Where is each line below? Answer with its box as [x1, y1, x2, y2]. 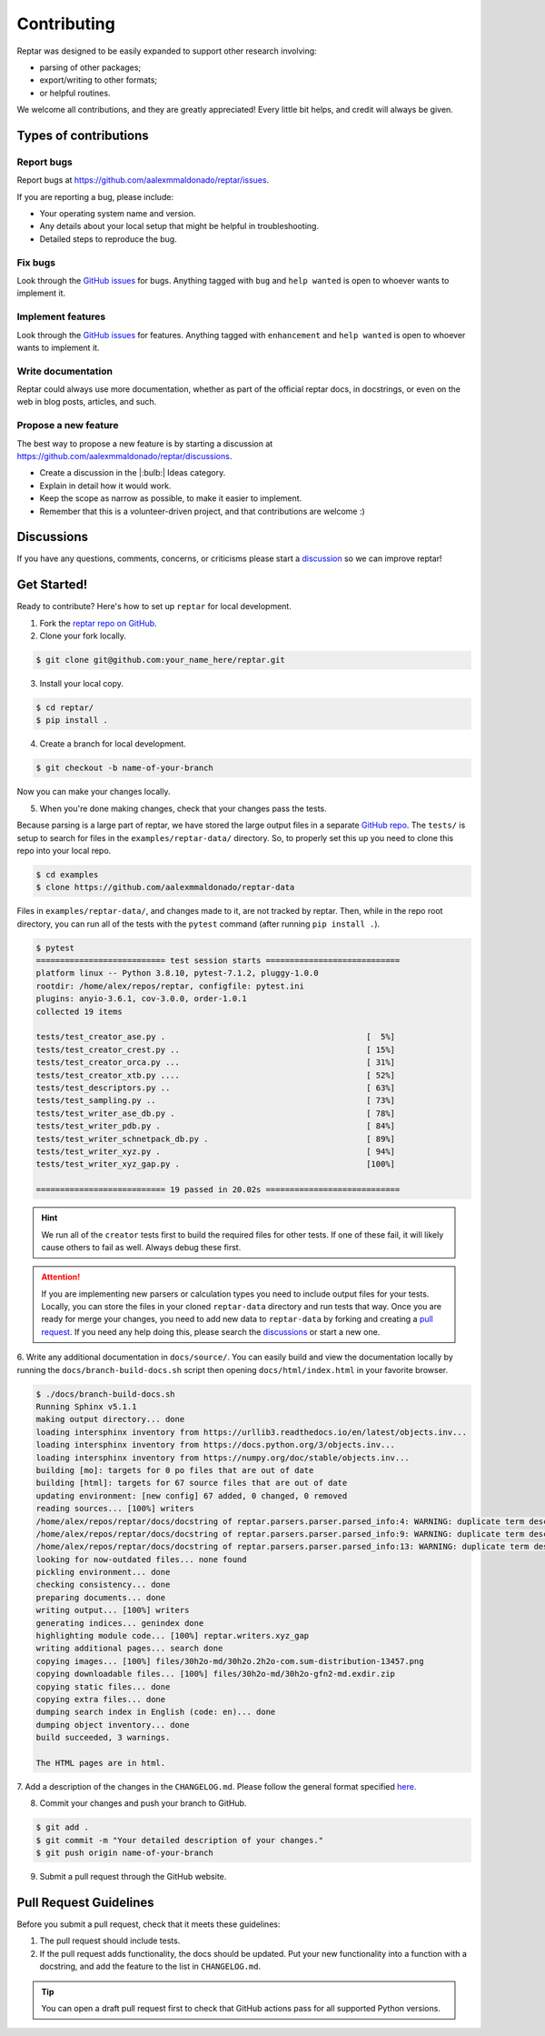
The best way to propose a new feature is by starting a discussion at [16, 437, 273, 449]
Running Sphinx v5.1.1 [35, 1401, 137, 1411]
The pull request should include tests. [39, 1935, 181, 1946]
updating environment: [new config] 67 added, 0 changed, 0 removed [35, 1490, 348, 1500]
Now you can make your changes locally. [16, 787, 171, 797]
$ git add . [35, 1822, 90, 1832]
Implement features [16, 310, 106, 323]
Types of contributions [16, 127, 149, 143]
